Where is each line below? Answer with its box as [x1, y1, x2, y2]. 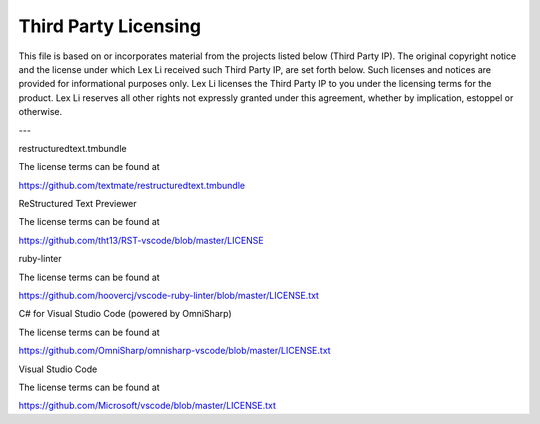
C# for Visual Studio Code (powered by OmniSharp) [18, 308, 232, 320]
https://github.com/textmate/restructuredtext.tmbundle [18, 179, 245, 191]
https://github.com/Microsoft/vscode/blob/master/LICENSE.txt [18, 400, 277, 412]
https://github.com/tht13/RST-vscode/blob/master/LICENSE [18, 234, 264, 246]
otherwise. [18, 106, 63, 118]
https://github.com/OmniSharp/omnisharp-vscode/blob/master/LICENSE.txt [18, 345, 331, 357]
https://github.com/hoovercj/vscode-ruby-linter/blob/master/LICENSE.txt [18, 290, 320, 302]
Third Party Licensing [18, 15, 202, 37]
